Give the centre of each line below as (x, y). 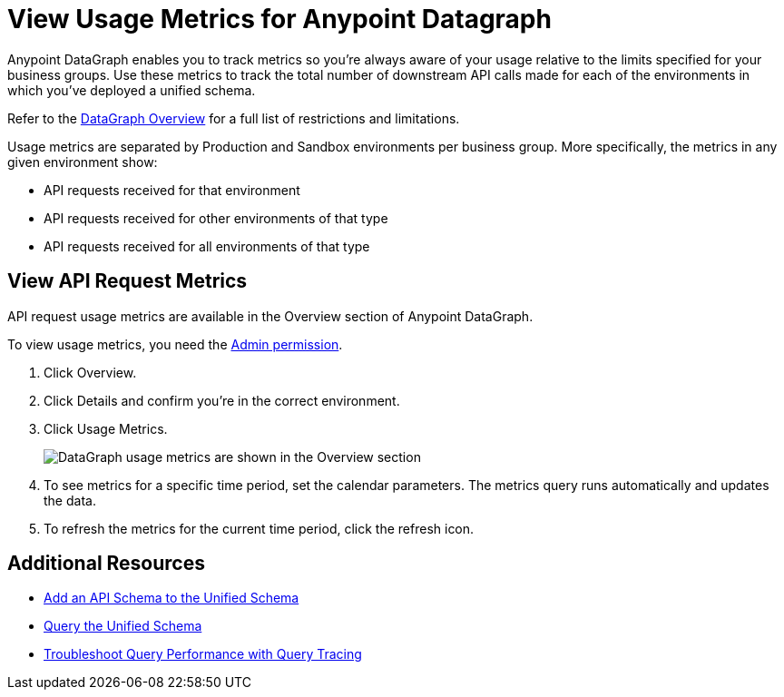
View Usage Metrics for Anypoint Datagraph (279, 19)
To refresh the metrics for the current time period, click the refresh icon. (259, 528)
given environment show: (83, 162)
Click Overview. (90, 372)
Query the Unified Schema (123, 626)
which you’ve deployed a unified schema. (132, 90)
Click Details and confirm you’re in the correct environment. (222, 400)
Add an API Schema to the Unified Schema (171, 598)
